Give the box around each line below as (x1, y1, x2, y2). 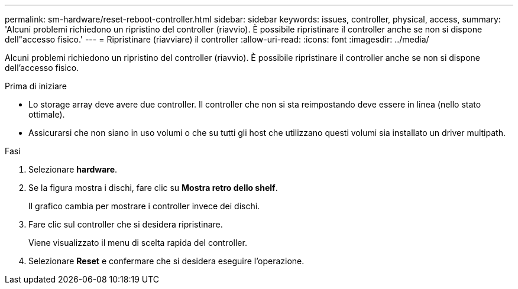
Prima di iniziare (5, 81, 67, 91)
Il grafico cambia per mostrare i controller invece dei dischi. (28, 201, 260, 211)
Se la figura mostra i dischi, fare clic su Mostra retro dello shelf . (28, 183, 278, 193)
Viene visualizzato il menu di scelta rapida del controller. (28, 238, 247, 248)
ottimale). (28, 109, 65, 119)
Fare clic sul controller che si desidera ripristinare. (28, 219, 223, 229)
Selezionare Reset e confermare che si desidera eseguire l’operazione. (28, 256, 305, 266)
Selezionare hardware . (28, 164, 118, 174)
